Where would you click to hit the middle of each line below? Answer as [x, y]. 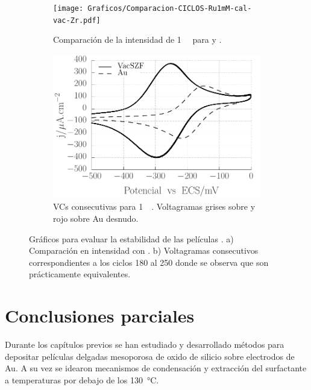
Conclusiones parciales [100, 316]
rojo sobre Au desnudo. [96, 218]
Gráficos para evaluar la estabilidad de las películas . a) [131, 238]
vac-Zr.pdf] [77, 20]
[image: [68, 8]
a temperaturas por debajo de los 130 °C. [82, 379]
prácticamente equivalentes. [80, 274]
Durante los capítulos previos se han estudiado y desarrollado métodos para [145, 344]
